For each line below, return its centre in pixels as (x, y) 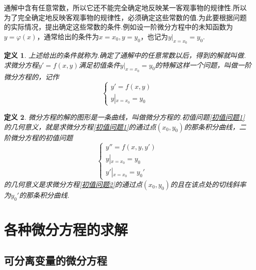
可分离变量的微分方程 (56, 260)
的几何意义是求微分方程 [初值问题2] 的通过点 (73, 184)
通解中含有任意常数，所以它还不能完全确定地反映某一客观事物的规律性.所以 (125, 7)
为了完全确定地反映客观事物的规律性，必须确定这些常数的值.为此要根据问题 (125, 17)
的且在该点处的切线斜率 (208, 184)
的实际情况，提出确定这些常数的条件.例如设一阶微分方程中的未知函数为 (118, 27)
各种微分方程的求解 (66, 229)
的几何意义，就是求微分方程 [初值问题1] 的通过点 (80, 126)
